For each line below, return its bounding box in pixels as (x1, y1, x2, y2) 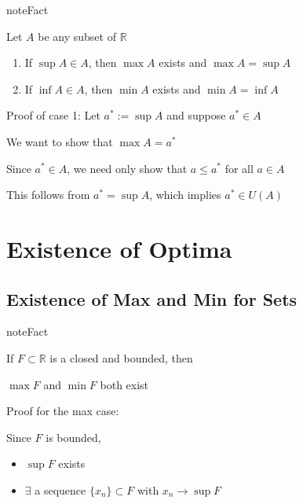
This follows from (6, 186, 90, 203)
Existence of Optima (6, 232, 232, 264)
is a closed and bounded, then (49, 349, 193, 366)
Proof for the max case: (6, 403, 119, 419)
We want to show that (6, 133, 113, 149)
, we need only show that (67, 160, 188, 176)
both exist (100, 376, 149, 392)
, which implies (149, 186, 221, 203)
